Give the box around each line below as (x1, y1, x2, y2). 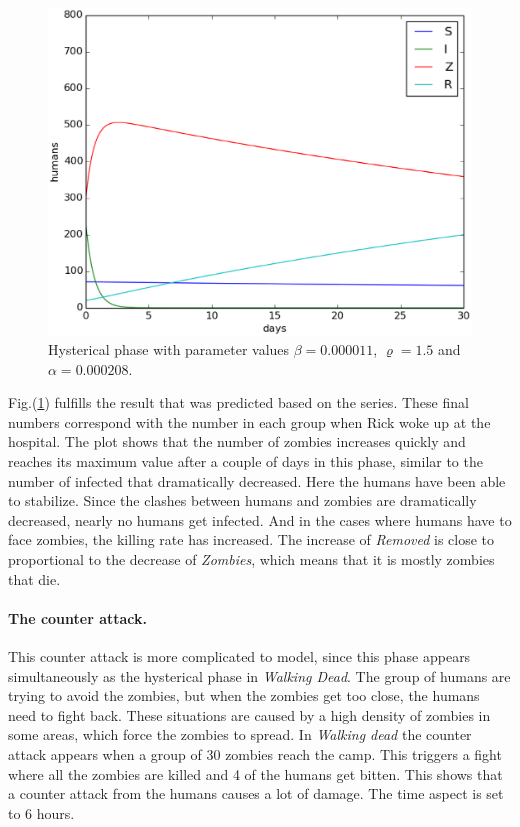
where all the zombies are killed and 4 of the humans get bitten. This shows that (8, 763, 503, 784)
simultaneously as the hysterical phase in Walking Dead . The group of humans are (8, 665, 511, 686)
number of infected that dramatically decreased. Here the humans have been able (8, 470, 506, 491)
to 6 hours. (8, 802, 75, 823)
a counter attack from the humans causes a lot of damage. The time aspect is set (8, 783, 504, 804)
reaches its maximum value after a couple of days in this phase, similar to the (8, 451, 483, 472)
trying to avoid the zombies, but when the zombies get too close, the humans (8, 685, 480, 706)
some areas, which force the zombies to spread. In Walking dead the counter (8, 724, 472, 745)
